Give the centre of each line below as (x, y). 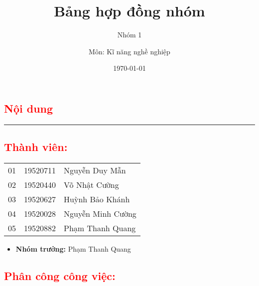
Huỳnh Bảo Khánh (97, 199)
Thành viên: (36, 147)
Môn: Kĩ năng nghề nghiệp (129, 51)
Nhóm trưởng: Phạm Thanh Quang (73, 248)
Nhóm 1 (129, 35)
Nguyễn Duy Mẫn (95, 170)
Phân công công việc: (60, 275)
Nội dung (29, 108)
